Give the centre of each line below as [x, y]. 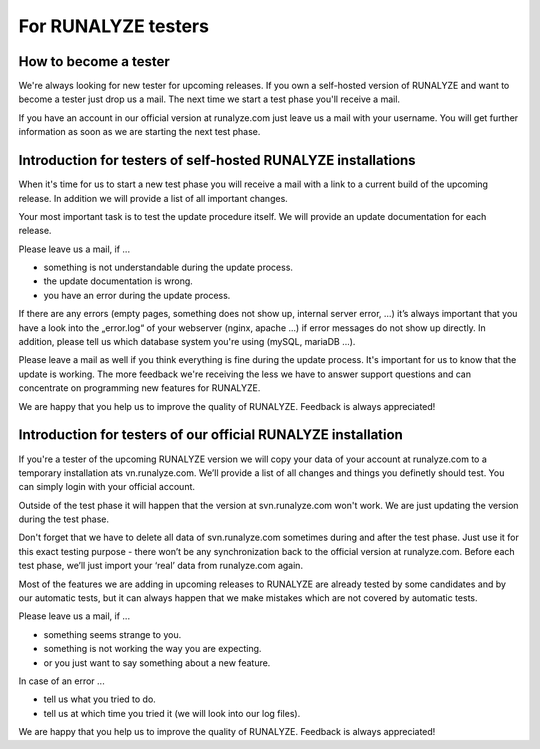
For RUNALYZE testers [114, 26]
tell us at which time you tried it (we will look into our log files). [172, 713]
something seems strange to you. [112, 634]
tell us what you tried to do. [100, 699]
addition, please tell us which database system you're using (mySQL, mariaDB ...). [187, 342]
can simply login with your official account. [106, 487]
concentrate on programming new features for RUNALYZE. [139, 388]
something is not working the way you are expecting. [152, 649]
